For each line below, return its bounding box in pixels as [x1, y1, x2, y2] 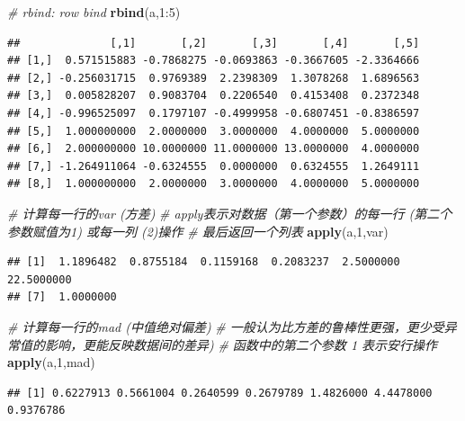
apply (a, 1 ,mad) [7, 353, 95, 372]
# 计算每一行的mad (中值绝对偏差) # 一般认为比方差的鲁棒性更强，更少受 [7, 317, 444, 336]
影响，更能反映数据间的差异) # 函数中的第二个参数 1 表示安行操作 [44, 335, 438, 354]
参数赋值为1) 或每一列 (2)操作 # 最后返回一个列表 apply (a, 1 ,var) [7, 221, 389, 240]
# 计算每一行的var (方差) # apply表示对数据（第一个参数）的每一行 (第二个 [7, 203, 452, 222]
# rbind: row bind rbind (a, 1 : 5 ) [7, 3, 181, 21]
